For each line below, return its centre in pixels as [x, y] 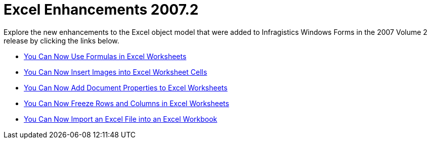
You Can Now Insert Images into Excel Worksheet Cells [116, 72]
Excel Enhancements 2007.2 [101, 10]
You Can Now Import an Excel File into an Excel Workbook [121, 119]
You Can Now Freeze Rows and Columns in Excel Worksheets [126, 103]
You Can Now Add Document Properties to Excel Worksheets [126, 87]
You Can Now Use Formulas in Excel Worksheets [105, 56]
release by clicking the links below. [61, 40]
